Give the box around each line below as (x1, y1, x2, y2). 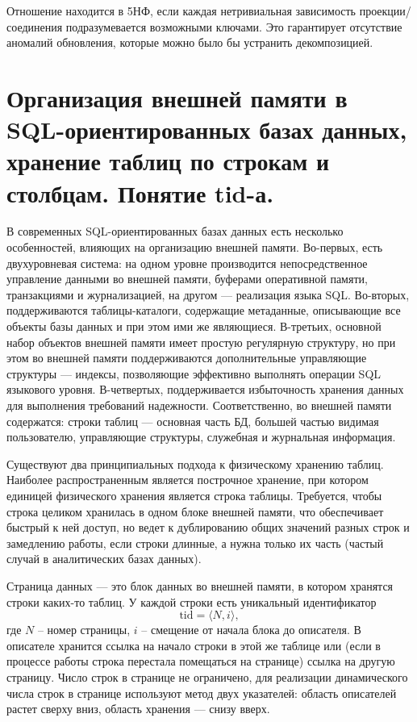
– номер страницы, (37, 621, 131, 638)
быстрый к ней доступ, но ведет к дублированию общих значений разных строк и (6, 519, 410, 536)
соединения (6, 18, 63, 35)
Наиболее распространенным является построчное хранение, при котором (6, 471, 369, 488)
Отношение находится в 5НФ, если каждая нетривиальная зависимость (6, 2, 356, 19)
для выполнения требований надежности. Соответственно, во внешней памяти (6, 397, 392, 413)
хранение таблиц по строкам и (6, 144, 330, 177)
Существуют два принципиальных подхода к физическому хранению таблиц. (6, 455, 384, 472)
